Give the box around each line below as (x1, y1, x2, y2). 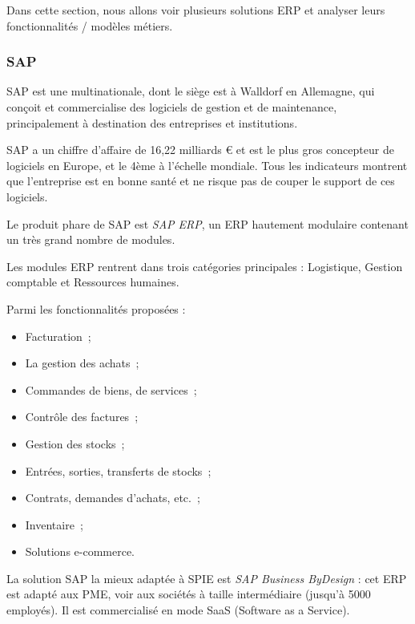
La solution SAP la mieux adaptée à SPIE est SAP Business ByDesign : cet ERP (6, 569, 407, 586)
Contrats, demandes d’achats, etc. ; (25, 489, 200, 506)
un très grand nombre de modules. (6, 231, 175, 248)
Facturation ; (25, 327, 91, 344)
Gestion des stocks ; (25, 435, 125, 452)
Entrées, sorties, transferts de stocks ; (25, 462, 212, 479)
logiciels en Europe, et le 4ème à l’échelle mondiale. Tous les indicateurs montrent (6, 156, 408, 173)
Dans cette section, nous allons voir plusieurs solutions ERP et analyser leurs (6, 2, 385, 18)
